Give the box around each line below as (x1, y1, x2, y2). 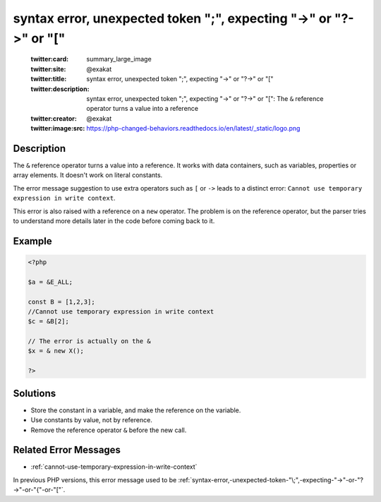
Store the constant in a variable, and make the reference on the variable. (30, 406, 241, 414)
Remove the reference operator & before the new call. (30, 426, 187, 434)
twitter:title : (30, 75, 67, 83)
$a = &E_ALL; (28, 277, 73, 286)
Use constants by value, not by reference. (30, 416, 153, 424)
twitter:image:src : (30, 124, 85, 133)
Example (13, 235, 52, 247)
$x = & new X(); (28, 347, 85, 355)
